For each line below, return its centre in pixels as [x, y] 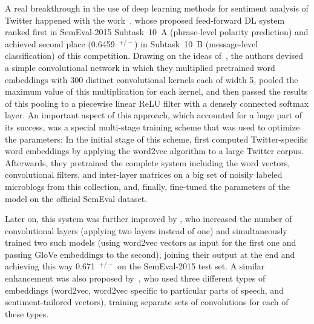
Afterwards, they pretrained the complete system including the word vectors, [148, 162]
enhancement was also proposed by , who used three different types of [135, 278]
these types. [27, 313]
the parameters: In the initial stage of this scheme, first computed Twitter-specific [157, 139]
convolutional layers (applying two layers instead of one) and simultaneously [146, 230]
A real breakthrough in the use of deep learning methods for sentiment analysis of [157, 8]
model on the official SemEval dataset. [76, 198]
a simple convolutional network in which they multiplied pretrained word [140, 67]
